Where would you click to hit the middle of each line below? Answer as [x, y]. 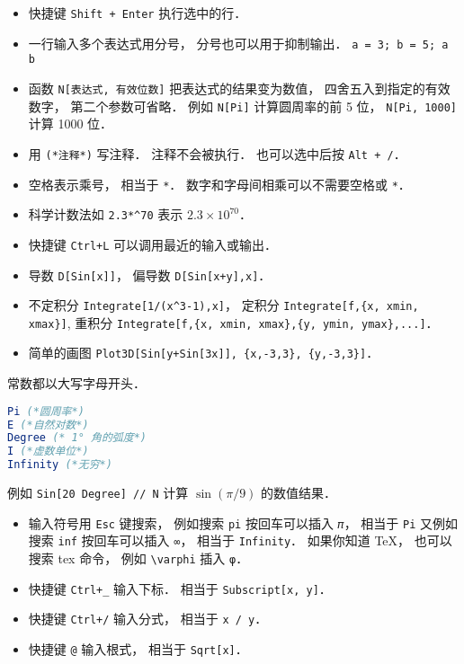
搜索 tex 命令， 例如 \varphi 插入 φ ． [138, 558]
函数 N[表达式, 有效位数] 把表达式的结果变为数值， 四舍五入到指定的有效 [239, 88]
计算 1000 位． [71, 124]
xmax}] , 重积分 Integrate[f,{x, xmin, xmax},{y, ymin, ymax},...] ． [233, 322]
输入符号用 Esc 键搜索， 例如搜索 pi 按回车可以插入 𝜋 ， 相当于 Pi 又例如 [243, 522]
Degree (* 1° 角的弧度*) [77, 438]
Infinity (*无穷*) [60, 465]
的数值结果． [299, 493]
